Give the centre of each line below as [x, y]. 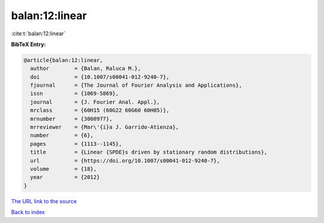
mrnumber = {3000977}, [71, 119]
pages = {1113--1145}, [76, 144]
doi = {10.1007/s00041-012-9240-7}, [100, 77]
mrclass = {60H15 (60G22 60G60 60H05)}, [100, 110]
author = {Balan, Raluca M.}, [85, 68]
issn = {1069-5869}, [75, 94]
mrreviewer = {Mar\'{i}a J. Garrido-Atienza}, [105, 127]
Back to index [28, 212]
